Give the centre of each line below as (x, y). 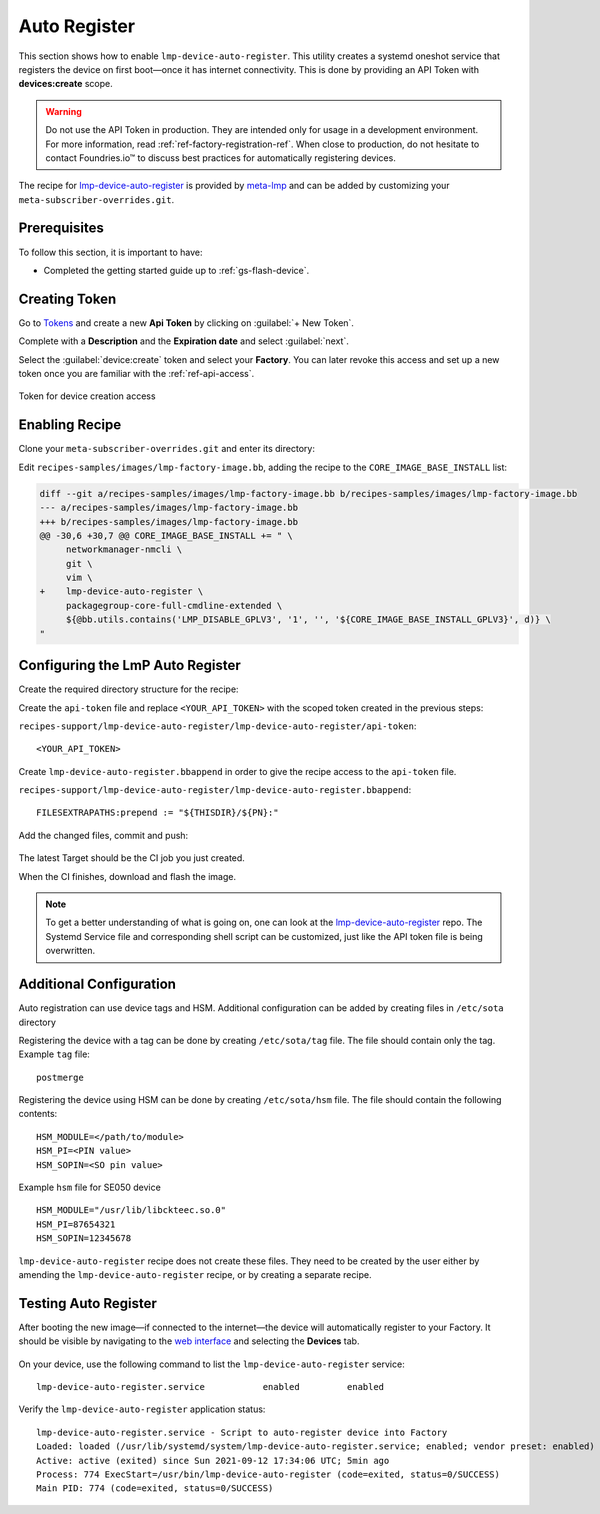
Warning (63, 111)
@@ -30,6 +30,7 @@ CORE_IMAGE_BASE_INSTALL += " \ (166, 535)
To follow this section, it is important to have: (111, 252)
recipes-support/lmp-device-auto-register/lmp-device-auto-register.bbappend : (215, 790)
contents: (38, 1114)
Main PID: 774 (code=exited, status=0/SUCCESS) (155, 1488)
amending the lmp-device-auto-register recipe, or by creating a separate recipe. (195, 1274)
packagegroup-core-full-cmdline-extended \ (174, 605)
